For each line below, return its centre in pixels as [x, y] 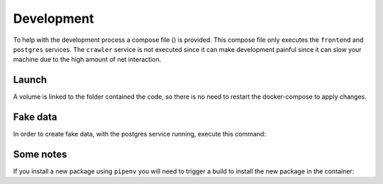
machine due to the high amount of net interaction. [87, 60]
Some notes [40, 154]
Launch [30, 80]
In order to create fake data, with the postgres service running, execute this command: [139, 134]
